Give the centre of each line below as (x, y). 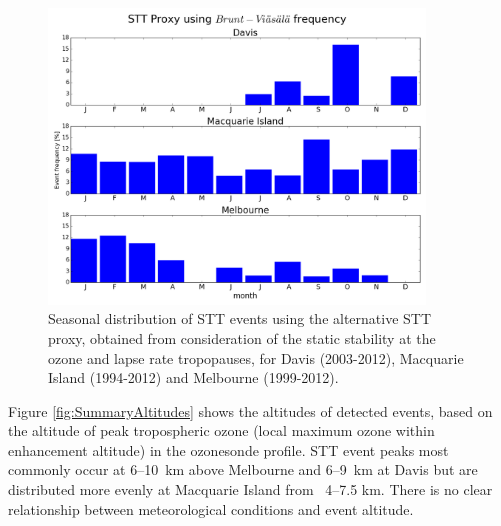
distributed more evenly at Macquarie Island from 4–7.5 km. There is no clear (250, 489)
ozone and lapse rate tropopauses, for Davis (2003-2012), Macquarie (256, 357)
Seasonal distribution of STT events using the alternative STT (240, 318)
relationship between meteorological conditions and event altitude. (211, 508)
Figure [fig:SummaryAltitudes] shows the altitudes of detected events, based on (250, 410)
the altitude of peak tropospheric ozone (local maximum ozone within (221, 430)
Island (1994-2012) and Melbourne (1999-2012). (193, 377)
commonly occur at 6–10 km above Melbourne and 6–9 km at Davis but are (243, 469)
